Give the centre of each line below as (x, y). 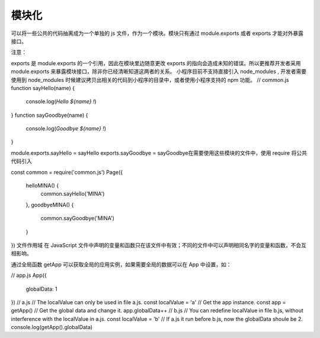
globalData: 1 (41, 289)
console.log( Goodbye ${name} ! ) (66, 129)
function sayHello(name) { (43, 88)
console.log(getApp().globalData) (52, 327)
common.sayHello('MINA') (73, 194)
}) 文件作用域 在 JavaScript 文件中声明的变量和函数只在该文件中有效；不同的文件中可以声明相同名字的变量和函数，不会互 (159, 245)
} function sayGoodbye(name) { (49, 115)
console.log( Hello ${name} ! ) (61, 101)
